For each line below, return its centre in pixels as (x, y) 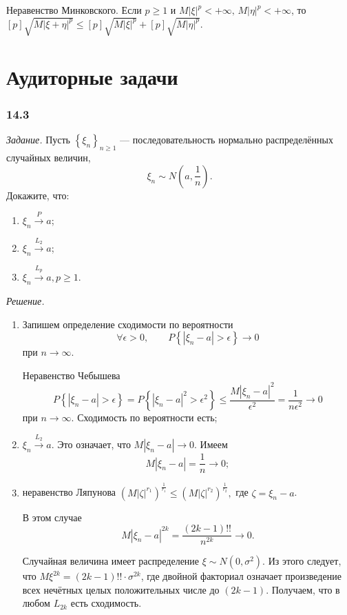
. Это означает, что (91, 444)
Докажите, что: (38, 195)
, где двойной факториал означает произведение (241, 576)
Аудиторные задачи (92, 77)
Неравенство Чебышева (71, 375)
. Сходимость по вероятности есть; (144, 417)
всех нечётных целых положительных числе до (121, 589)
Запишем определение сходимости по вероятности (128, 324)
